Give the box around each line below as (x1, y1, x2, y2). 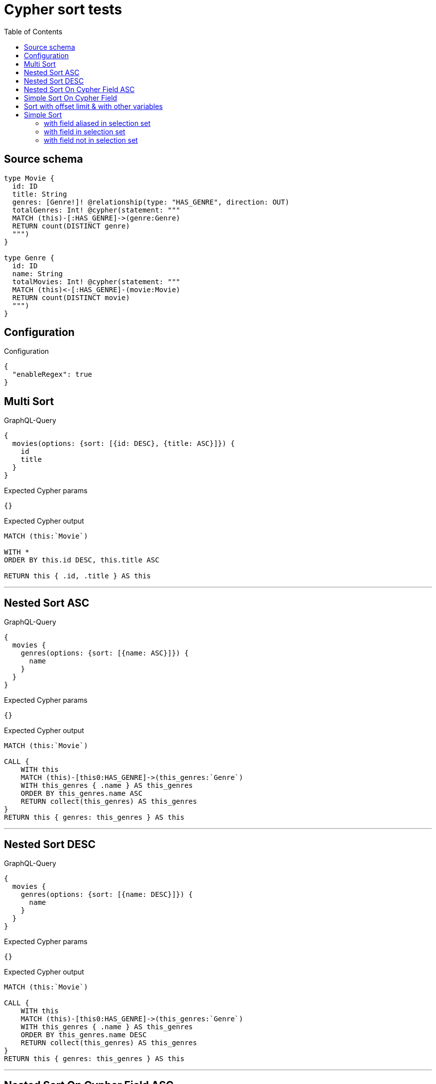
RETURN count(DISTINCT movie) (12, 293, 130, 302)
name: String (12, 269, 63, 278)
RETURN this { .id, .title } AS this (4, 572, 151, 580)
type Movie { (4, 174, 55, 182)
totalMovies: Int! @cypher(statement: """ (12, 277, 181, 286)
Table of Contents (4, 27, 63, 36)
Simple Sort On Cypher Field (24, 93, 117, 102)
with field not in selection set (44, 135, 138, 144)
